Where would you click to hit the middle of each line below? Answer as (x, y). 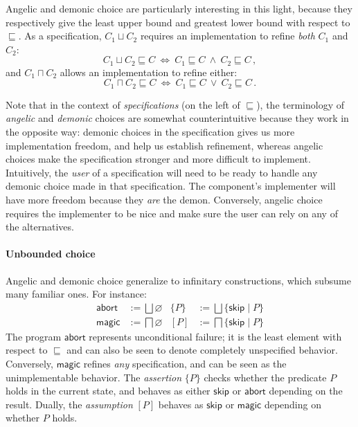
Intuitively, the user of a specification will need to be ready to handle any (162, 172)
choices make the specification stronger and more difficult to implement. (158, 159)
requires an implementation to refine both (227, 36)
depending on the (306, 391)
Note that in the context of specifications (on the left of (123, 104)
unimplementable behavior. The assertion (94, 377)
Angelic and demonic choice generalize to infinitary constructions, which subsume (178, 280)
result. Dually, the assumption (69, 404)
